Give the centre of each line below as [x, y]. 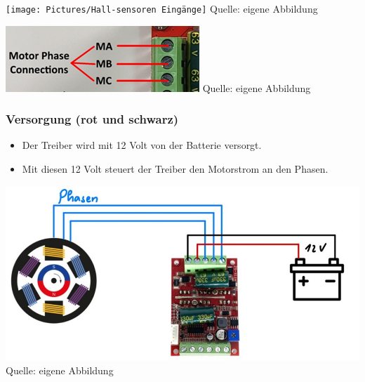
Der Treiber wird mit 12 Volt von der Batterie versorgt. [142, 145]
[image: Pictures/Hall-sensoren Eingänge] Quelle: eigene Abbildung [162, 8]
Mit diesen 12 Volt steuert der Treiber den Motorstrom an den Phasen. [175, 169]
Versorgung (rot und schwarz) [92, 119]
